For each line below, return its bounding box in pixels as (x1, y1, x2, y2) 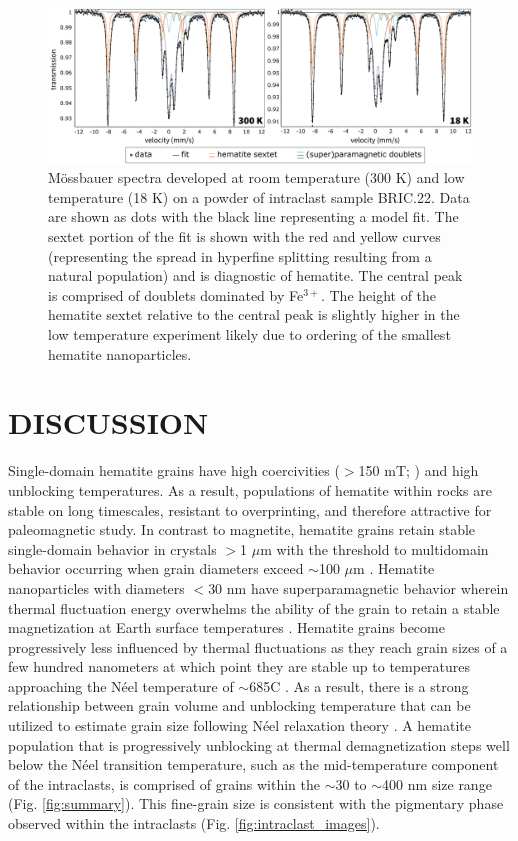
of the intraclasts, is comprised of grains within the (8, 773, 321, 794)
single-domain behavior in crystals (8, 538, 217, 559)
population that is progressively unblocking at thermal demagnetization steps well (8, 734, 510, 755)
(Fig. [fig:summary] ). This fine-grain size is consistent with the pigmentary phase (8, 793, 504, 814)
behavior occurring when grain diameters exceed (8, 558, 304, 579)
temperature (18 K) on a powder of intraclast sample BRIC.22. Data (48, 186, 470, 207)
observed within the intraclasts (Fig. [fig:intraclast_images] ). (8, 813, 380, 834)
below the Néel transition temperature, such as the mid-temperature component (8, 754, 499, 775)
